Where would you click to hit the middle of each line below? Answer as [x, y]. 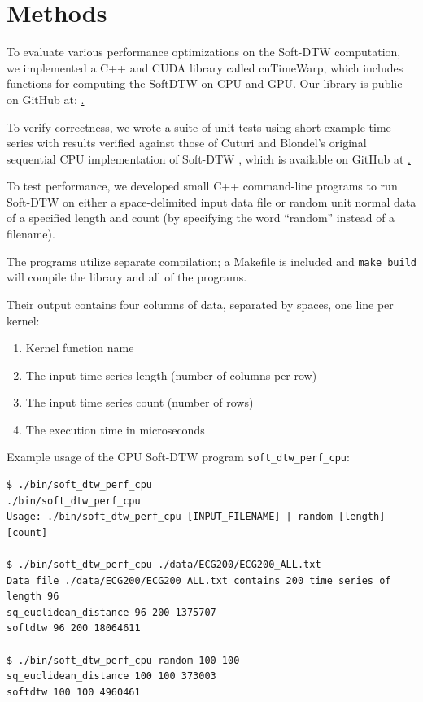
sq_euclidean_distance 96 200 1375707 [111, 612]
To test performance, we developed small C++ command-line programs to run [202, 186]
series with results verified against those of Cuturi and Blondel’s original [187, 143]
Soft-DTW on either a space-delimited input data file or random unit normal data [211, 201]
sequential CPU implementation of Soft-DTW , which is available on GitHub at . [209, 158]
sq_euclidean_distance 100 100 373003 [111, 676]
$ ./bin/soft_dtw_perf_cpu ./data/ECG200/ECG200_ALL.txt [164, 565]
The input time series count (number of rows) [140, 402]
